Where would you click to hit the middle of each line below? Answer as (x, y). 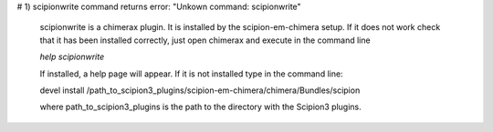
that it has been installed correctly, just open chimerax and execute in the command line (205, 40)
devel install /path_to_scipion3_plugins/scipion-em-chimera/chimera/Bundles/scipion (200, 90)
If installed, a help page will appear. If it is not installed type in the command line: (191, 74)
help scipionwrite (72, 57)
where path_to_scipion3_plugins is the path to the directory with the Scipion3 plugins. (200, 107)
